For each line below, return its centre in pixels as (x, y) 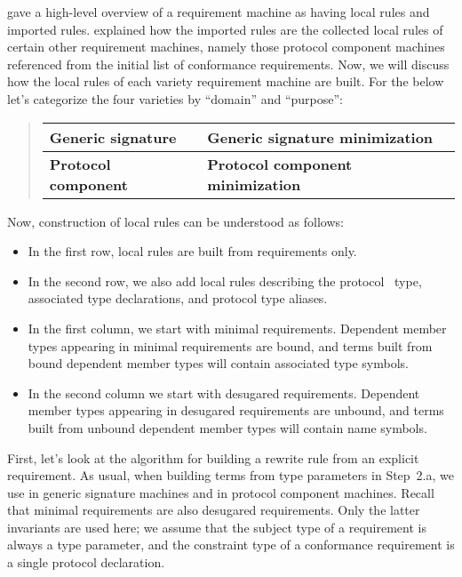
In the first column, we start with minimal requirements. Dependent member (237, 328)
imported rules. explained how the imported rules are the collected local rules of (225, 29)
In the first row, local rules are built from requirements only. (192, 251)
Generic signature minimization (320, 137)
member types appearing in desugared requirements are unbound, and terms (236, 410)
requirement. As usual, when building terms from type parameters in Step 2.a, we (231, 475)
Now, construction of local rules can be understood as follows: (175, 221)
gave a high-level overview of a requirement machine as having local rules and (219, 12)
